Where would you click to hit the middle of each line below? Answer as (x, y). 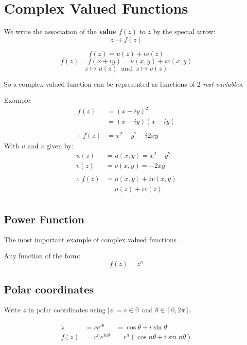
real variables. (223, 83)
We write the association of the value (60, 31)
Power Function (44, 219)
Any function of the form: (42, 256)
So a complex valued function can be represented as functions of (99, 83)
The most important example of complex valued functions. (91, 239)
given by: (60, 145)
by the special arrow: (184, 31)
